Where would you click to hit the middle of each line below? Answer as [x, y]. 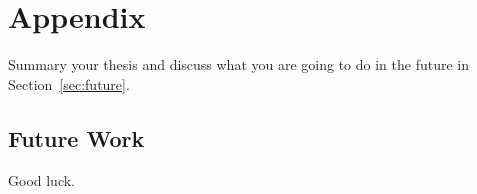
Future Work [76, 137]
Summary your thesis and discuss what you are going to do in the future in [239, 64]
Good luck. [42, 179]
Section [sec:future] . [69, 83]
